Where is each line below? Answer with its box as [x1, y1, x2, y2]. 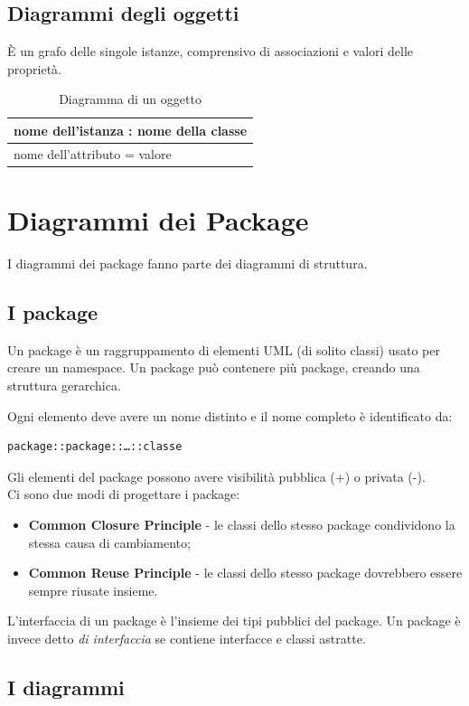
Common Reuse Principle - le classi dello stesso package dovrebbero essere [28, 563, 463, 582]
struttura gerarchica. [7, 376, 121, 395]
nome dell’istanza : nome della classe [14, 120, 248, 139]
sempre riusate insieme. [28, 580, 158, 599]
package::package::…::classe [7, 440, 183, 454]
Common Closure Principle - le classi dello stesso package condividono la [28, 515, 455, 533]
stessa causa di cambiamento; [28, 532, 191, 551]
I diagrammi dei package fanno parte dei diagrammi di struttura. [7, 254, 368, 273]
